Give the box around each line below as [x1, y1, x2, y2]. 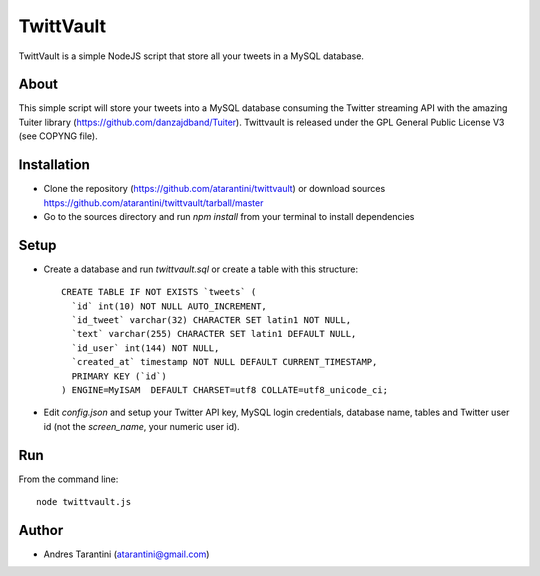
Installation [18, 156, 90, 174]
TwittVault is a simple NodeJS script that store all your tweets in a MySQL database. [18, 50, 365, 62]
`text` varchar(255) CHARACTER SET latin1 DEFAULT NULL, [71, 328, 357, 340]
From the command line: [18, 473, 119, 485]
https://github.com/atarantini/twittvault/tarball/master [43, 196, 264, 209]
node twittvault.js [36, 496, 132, 508]
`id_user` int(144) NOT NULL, [71, 342, 220, 354]
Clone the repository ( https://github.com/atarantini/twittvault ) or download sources [43, 183, 386, 195]
